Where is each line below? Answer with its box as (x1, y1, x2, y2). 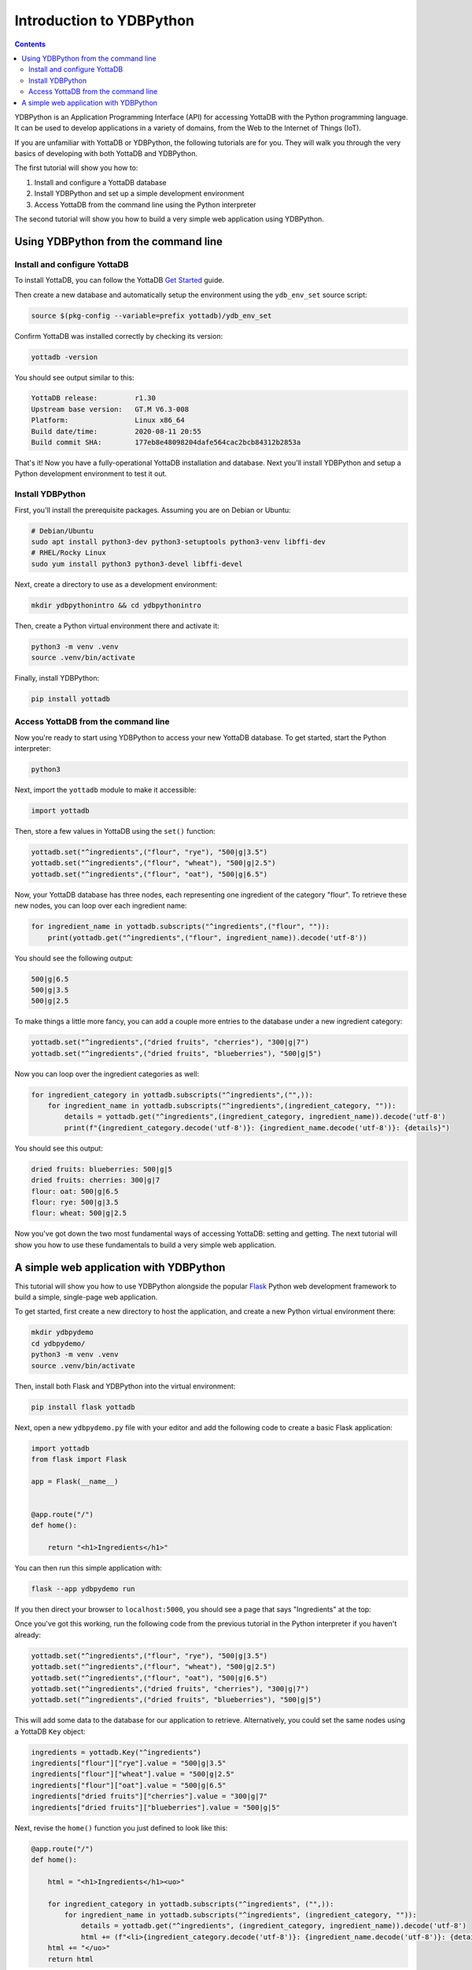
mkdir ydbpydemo (31, 1328, 94, 1337)
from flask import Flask (31, 1455, 127, 1463)
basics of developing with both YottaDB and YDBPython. (14, 149, 198, 158)
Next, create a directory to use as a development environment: (14, 579, 218, 589)
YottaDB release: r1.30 (31, 394, 157, 403)
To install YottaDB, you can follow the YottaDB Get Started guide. (14, 276, 224, 285)
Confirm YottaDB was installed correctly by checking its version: (14, 331, 223, 340)
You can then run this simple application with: (14, 1563, 163, 1573)
